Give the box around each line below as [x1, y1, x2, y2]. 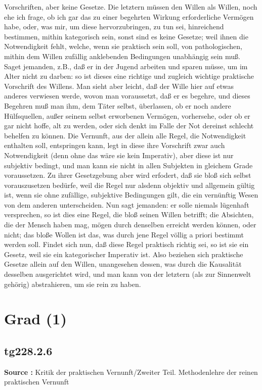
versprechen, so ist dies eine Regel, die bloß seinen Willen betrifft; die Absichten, [4, 209, 254, 220]
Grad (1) [4, 308, 67, 329]
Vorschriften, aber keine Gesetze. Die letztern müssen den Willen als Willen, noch [4, 2, 257, 12]
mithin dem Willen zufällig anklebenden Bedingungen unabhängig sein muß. [4, 51, 241, 61]
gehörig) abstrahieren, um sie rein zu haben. [4, 278, 141, 289]
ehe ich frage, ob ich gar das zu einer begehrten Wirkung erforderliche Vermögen [4, 11, 254, 22]
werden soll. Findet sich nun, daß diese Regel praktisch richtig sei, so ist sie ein [4, 239, 249, 250]
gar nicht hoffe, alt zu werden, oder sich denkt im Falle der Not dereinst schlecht [4, 120, 254, 131]
